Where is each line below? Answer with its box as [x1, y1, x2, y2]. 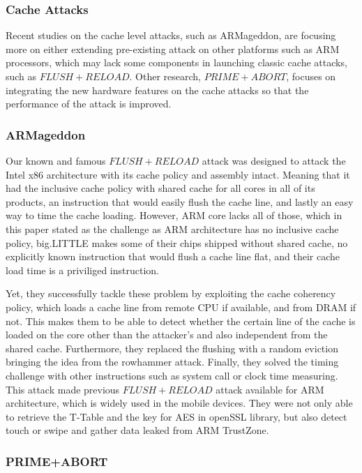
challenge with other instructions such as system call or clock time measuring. [6, 368, 338, 382]
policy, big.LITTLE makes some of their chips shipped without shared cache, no [6, 235, 348, 250]
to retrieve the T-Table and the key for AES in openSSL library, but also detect [6, 409, 347, 423]
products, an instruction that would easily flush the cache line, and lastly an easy [6, 194, 354, 209]
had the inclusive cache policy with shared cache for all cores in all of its [6, 181, 315, 195]
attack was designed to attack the [202, 153, 346, 167]
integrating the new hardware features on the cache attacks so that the [6, 82, 309, 97]
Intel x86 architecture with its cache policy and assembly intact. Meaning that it [6, 167, 350, 181]
